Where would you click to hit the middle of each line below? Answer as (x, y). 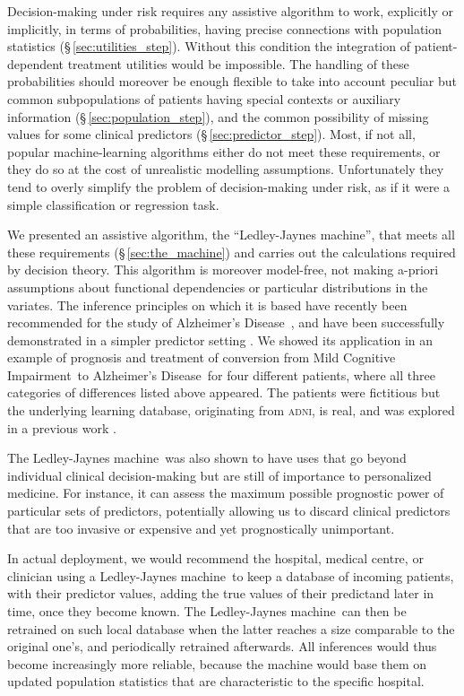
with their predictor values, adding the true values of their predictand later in (221, 593)
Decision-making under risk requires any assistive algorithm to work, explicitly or (230, 11)
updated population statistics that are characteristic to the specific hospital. (216, 681)
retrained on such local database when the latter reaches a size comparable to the (231, 628)
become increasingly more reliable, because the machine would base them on (217, 663)
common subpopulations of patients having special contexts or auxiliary (204, 98)
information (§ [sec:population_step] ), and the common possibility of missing (218, 116)
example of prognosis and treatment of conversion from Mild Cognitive (202, 357)
